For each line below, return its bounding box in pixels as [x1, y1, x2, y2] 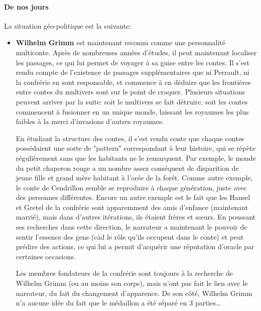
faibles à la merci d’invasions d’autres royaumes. [16, 116, 164, 127]
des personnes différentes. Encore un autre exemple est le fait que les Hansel [16, 192, 250, 202]
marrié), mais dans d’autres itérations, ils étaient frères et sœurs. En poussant [16, 212, 256, 222]
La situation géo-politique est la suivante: [4, 20, 132, 31]
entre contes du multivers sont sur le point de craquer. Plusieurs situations [16, 86, 245, 97]
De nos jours [4, 1, 49, 12]
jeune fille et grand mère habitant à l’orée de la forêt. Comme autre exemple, [16, 172, 253, 183]
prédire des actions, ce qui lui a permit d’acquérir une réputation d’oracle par [16, 241, 254, 252]
